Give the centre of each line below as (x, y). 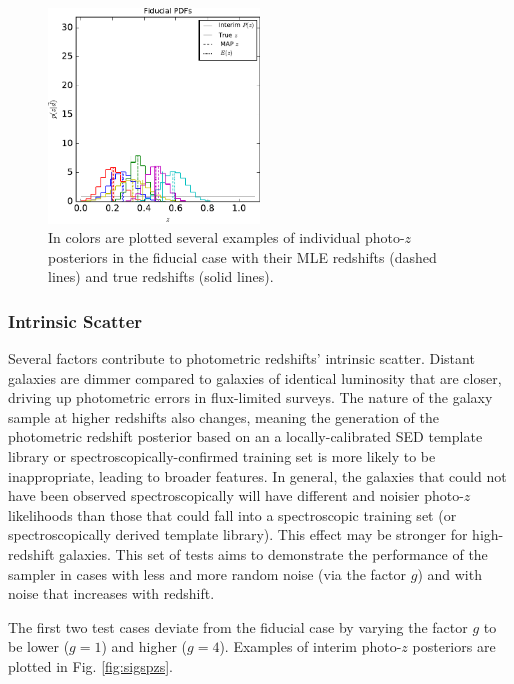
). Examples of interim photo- (310, 646)
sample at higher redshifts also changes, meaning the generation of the (223, 416)
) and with (449, 573)
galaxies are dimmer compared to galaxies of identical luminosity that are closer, (255, 377)
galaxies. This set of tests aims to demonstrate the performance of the (273, 554)
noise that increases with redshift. (111, 593)
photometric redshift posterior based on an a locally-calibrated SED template (245, 436)
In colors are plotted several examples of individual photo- (226, 237)
